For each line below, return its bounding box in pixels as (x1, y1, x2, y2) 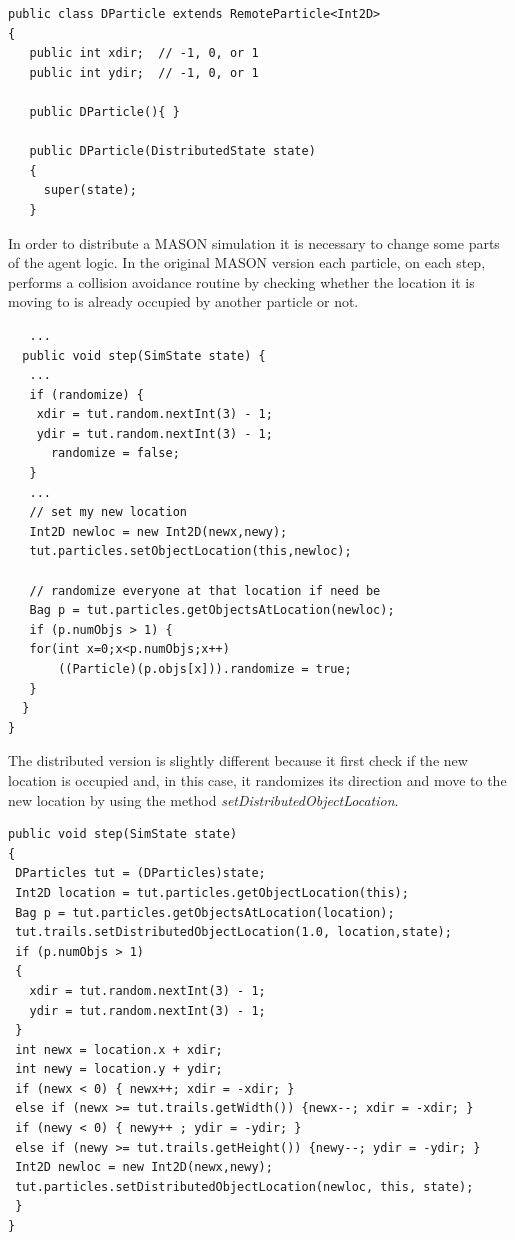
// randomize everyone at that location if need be (29, 583, 381, 598)
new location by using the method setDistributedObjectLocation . (8, 789, 399, 810)
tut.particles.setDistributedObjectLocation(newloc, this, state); (15, 1179, 474, 1194)
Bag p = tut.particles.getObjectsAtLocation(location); (15, 905, 395, 920)
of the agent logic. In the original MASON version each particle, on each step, (8, 252, 486, 273)
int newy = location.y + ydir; (15, 1062, 223, 1077)
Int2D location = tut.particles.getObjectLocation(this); (15, 885, 409, 900)
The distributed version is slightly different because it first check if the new (8, 750, 468, 771)
